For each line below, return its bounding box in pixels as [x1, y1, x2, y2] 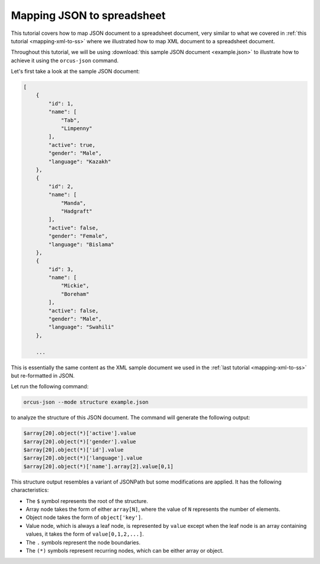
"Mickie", [60, 282, 89, 289]
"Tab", [60, 117, 80, 124]
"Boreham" [60, 291, 89, 297]
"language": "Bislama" [48, 241, 115, 248]
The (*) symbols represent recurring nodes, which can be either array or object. [25, 547, 224, 554]
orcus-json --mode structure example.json [23, 399, 149, 405]
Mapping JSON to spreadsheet [11, 9, 166, 22]
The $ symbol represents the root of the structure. [25, 497, 148, 504]
